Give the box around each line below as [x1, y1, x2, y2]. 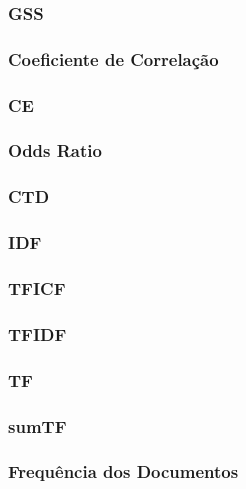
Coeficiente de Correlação [8, 46, 219, 71]
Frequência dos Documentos [8, 459, 239, 484]
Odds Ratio [8, 138, 102, 163]
